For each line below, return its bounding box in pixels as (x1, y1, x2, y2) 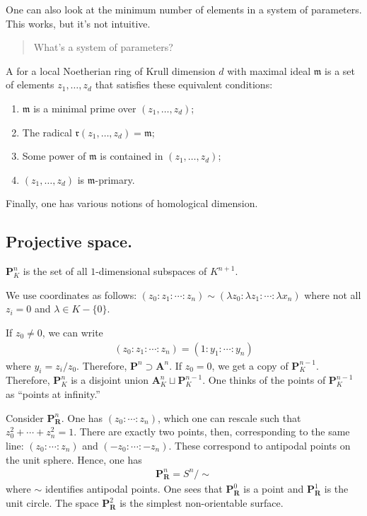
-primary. (95, 172, 135, 187)
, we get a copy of (211, 358, 289, 373)
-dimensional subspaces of (95, 264, 207, 278)
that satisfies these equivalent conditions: (95, 77, 273, 92)
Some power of (22, 148, 86, 163)
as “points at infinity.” (6, 386, 100, 401)
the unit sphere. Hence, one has (6, 452, 142, 467)
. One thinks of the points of (202, 373, 326, 387)
